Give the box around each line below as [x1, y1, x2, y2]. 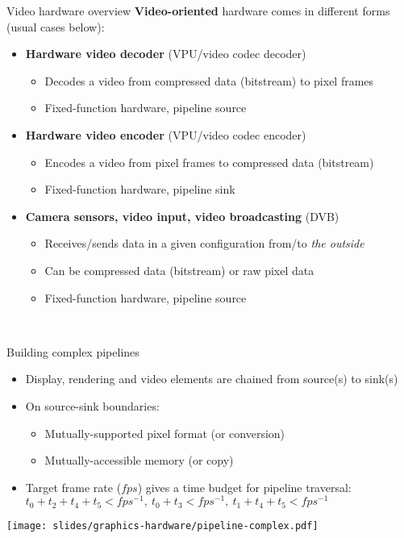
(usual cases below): [6, 18, 105, 35]
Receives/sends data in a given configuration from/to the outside [44, 235, 364, 252]
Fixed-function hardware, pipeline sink [44, 181, 235, 198]
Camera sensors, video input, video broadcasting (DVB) [25, 207, 339, 224]
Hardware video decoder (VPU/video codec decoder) [25, 45, 306, 62]
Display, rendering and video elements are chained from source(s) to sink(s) [25, 370, 398, 387]
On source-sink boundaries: [25, 397, 160, 414]
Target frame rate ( [25, 478, 122, 495]
